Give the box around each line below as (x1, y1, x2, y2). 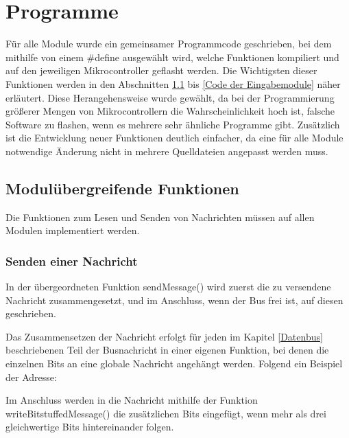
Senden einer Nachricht (5, 252, 138, 269)
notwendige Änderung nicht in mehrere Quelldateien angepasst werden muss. (5, 143, 328, 158)
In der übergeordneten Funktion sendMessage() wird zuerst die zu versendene (5, 279, 331, 294)
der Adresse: (5, 369, 57, 384)
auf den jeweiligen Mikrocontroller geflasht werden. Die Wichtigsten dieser (5, 63, 317, 78)
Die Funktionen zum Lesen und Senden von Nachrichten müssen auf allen (5, 209, 315, 224)
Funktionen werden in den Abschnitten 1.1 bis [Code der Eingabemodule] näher (5, 76, 341, 91)
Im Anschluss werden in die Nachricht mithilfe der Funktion (5, 393, 258, 407)
